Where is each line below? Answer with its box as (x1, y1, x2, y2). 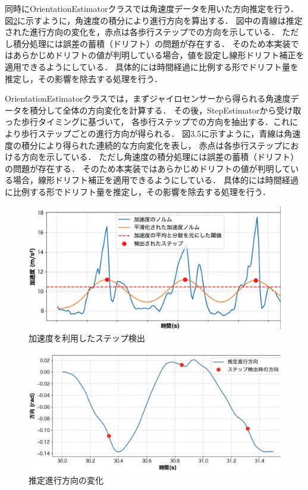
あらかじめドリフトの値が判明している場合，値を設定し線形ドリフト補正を (12, 49, 304, 61)
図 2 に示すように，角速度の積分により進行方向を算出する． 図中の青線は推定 (5, 14, 303, 26)
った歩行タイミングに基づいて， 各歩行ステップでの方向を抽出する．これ (5, 115, 290, 128)
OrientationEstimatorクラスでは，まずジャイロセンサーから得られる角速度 (5, 92, 291, 105)
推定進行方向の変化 (29, 473, 103, 486)
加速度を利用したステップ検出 (29, 331, 145, 344)
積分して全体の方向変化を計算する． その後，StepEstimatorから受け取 (29, 103, 301, 116)
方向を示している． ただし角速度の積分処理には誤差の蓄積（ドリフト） (21, 150, 299, 163)
